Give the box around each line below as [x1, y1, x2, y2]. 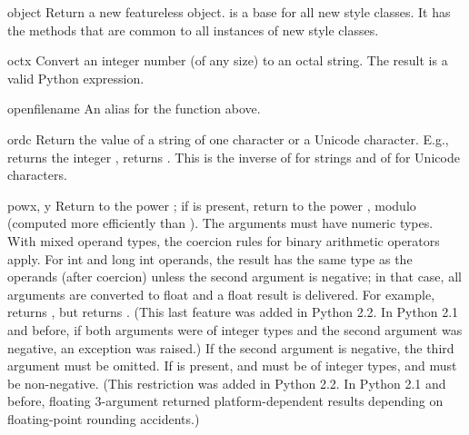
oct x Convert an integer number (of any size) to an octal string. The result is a [7, 51, 448, 70]
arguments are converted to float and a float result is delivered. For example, [7, 284, 435, 303]
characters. [7, 165, 67, 184]
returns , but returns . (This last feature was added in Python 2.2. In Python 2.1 [7, 302, 459, 321]
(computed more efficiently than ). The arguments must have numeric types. [7, 213, 434, 232]
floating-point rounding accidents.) [7, 409, 200, 428]
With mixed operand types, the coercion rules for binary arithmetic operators [7, 231, 440, 250]
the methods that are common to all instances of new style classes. [7, 20, 379, 39]
